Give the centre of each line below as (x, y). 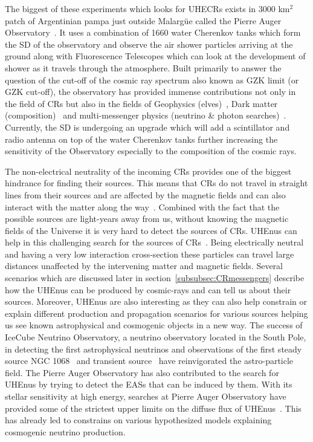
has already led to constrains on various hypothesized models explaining (138, 420)
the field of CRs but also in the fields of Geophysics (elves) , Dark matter (141, 103)
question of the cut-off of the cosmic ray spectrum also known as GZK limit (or (152, 80)
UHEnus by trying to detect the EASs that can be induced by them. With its (149, 384)
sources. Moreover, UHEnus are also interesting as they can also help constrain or (156, 301)
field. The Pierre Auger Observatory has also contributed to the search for (142, 372)
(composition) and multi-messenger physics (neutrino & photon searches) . (146, 115)
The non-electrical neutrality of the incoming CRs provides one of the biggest (148, 171)
